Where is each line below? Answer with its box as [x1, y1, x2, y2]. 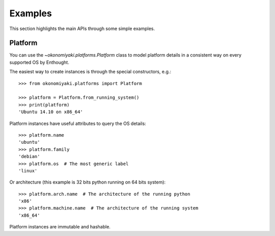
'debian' [18, 153, 40, 160]
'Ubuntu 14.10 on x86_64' [18, 109, 84, 115]
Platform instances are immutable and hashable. [9, 224, 111, 230]
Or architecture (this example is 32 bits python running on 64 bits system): [9, 179, 166, 186]
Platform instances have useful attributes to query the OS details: [9, 120, 146, 126]
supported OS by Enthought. [9, 59, 70, 65]
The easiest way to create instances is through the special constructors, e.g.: [9, 69, 172, 75]
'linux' [18, 168, 38, 173]
